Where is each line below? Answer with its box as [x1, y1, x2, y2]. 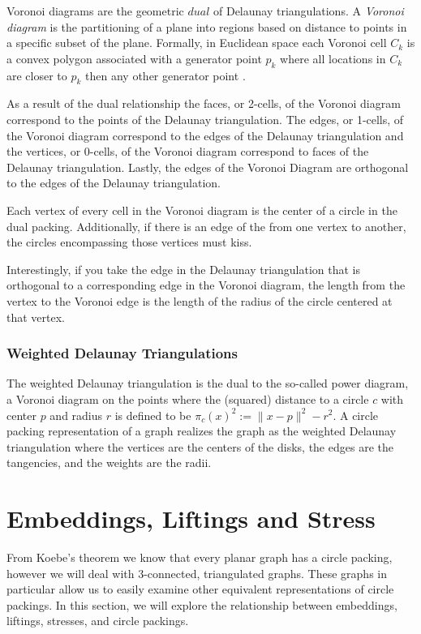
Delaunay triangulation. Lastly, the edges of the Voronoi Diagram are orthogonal [6, 158, 409, 175]
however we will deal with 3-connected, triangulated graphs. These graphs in [6, 564, 387, 581]
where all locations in [280, 49, 386, 66]
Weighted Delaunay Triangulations [6, 343, 238, 363]
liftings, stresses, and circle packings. [6, 612, 189, 629]
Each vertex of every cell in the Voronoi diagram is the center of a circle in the [6, 201, 397, 218]
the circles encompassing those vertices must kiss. [6, 233, 252, 251]
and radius [49, 406, 103, 423]
